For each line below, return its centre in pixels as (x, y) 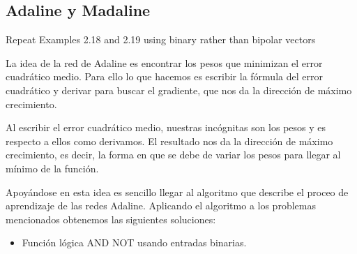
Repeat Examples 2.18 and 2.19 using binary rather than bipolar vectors (161, 39)
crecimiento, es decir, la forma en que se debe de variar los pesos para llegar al (173, 155)
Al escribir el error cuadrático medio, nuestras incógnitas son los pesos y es (166, 127)
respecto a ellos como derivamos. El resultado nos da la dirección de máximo (169, 141)
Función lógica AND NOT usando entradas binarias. (134, 242)
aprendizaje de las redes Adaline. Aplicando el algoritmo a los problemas (161, 206)
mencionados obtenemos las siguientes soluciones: (111, 219)
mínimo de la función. (52, 168)
